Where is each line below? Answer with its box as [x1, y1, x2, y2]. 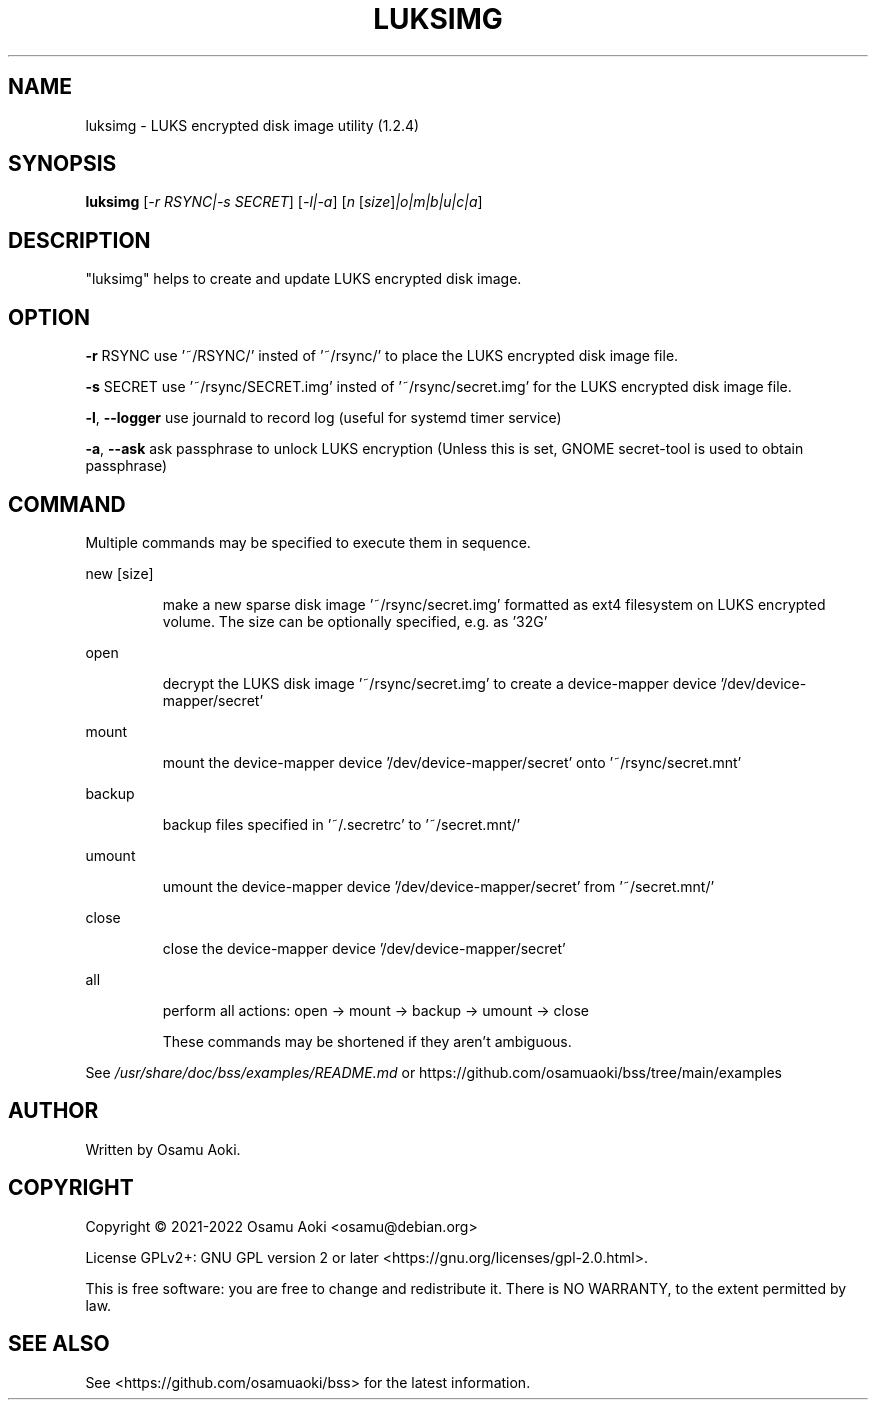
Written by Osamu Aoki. [85, 1140, 241, 1158]
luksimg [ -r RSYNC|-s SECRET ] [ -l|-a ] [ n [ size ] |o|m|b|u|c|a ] [85, 193, 483, 211]
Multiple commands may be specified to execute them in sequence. [85, 533, 531, 551]
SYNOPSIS [8, 151, 117, 177]
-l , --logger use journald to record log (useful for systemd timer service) [85, 409, 562, 427]
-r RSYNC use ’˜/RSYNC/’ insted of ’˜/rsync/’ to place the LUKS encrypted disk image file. [85, 347, 679, 365]
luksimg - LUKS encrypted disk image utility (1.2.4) [85, 116, 420, 134]
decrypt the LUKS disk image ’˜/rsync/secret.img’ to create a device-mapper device [162, 674, 717, 692]
